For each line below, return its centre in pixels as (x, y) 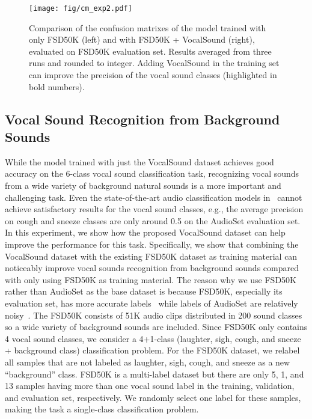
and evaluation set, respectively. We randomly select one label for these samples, (153, 397)
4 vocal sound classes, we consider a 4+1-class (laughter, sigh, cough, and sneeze (153, 338)
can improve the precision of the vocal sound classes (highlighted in (153, 75)
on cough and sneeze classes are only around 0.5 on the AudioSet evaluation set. (153, 220)
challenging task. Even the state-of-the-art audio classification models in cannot (154, 197)
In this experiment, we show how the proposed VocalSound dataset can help (145, 232)
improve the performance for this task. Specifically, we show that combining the (152, 244)
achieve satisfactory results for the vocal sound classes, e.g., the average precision (154, 209)
